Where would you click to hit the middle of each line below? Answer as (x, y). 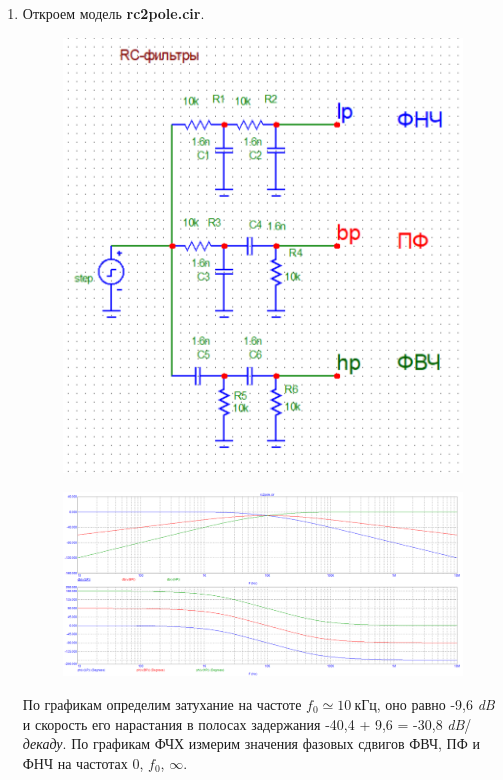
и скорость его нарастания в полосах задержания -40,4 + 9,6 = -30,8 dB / (247, 723)
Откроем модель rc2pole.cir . (113, 13)
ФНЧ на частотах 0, (83, 762)
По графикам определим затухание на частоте (162, 703)
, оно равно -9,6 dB (435, 703)
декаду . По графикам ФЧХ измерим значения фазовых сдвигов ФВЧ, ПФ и (251, 743)
